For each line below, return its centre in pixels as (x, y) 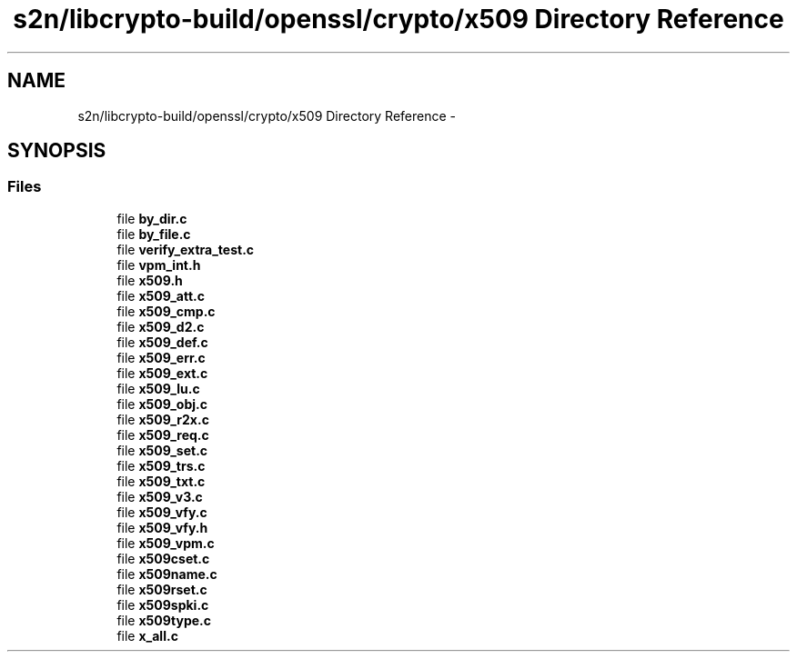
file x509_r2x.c (163, 419)
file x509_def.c (162, 342)
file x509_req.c (163, 434)
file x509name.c (167, 574)
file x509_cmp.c (166, 311)
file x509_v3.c (160, 496)
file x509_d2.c (161, 326)
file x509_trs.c (161, 465)
